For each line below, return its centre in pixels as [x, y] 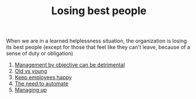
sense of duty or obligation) [40, 54]
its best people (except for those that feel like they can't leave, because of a [98, 47]
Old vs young [31, 71]
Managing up [31, 90]
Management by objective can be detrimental [70, 65]
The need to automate [41, 84]
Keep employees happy [43, 77]
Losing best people [99, 11]
